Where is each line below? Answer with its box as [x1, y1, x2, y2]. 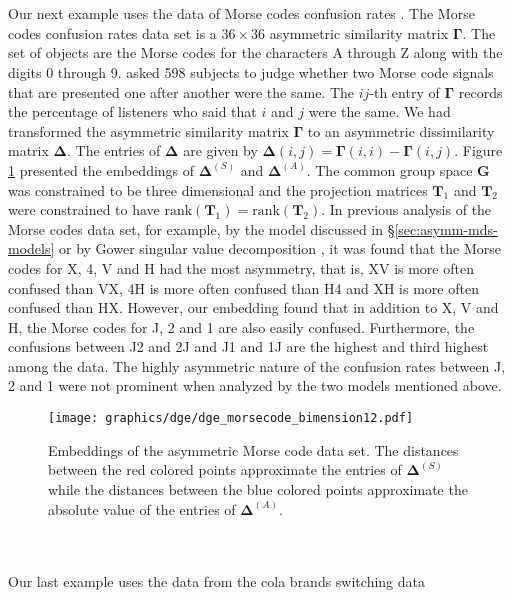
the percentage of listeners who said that [8, 101, 257, 122]
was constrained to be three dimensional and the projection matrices [8, 179, 428, 200]
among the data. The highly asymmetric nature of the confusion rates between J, [8, 355, 506, 376]
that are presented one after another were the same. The [8, 81, 355, 102]
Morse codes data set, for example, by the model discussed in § [8, 218, 395, 239]
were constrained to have [8, 199, 160, 220]
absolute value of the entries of [48, 498, 236, 519]
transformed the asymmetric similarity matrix [8, 120, 289, 141]
